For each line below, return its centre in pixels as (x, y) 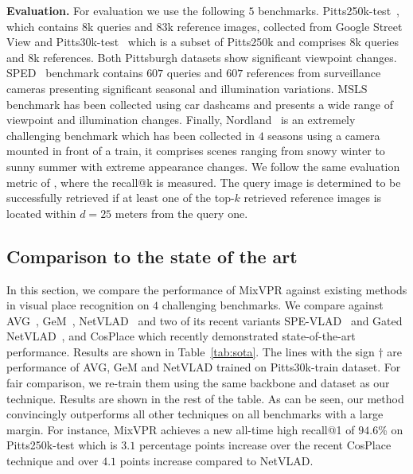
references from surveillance (314, 73)
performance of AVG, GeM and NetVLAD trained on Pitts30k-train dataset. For (204, 367)
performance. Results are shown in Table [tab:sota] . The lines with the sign (191, 351)
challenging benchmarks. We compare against (273, 305)
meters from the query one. (181, 213)
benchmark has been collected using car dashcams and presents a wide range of (200, 104)
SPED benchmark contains (75, 73)
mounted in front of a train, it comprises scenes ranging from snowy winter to (196, 151)
